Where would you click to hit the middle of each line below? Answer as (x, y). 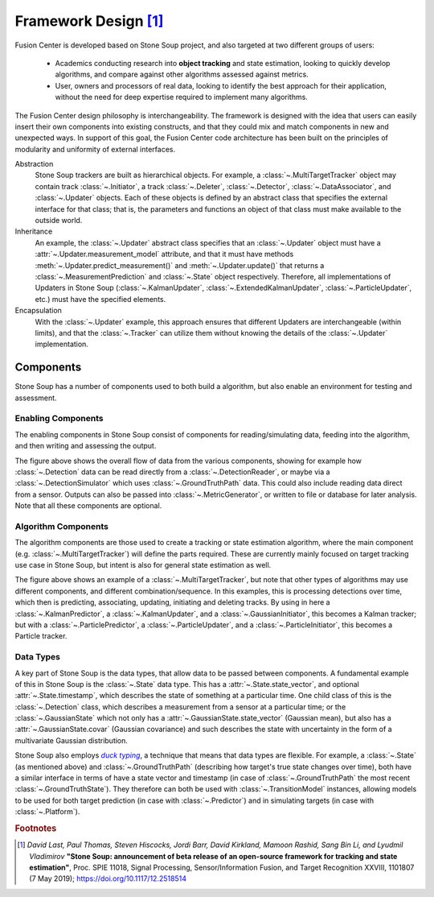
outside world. (59, 221)
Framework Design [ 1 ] (89, 21)
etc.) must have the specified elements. (100, 299)
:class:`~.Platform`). (47, 812)
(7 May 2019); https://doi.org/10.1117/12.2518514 (108, 878)
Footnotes (36, 828)
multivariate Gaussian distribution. (72, 740)
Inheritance (34, 231)
